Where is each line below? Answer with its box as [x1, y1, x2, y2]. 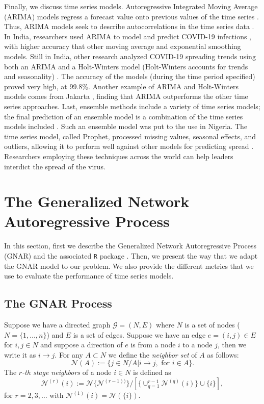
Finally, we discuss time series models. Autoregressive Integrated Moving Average [4, 1, 258, 11]
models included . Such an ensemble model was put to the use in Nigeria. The [4, 121, 248, 132]
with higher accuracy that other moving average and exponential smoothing [4, 41, 241, 52]
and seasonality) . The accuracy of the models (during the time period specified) [4, 71, 255, 82]
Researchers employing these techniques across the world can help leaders [4, 150, 233, 161]
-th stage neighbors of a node [22, 367, 112, 377]
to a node [182, 339, 213, 350]
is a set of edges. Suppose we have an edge [73, 329, 206, 340]
